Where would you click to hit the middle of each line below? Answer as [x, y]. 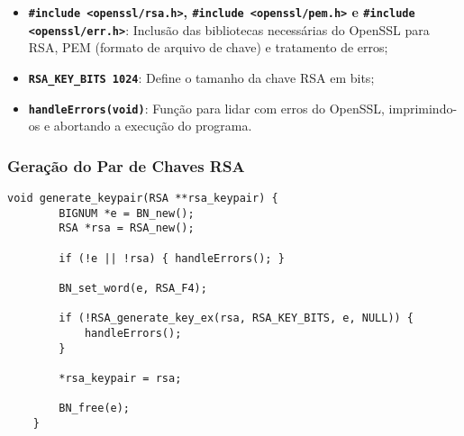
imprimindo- [423, 108]
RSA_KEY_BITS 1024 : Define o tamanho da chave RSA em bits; [201, 77]
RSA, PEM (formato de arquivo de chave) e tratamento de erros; [208, 47]
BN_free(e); [95, 409]
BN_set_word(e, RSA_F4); [133, 288]
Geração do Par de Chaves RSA [126, 165]
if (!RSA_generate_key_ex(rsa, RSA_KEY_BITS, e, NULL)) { [237, 318]
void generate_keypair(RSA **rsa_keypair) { [143, 199]
